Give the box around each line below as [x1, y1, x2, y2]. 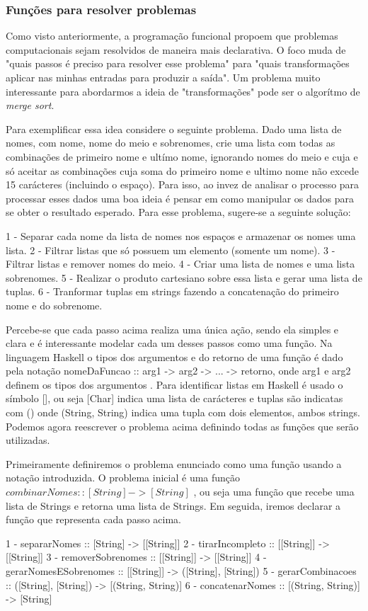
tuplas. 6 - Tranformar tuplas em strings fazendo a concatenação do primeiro [6, 284, 339, 299]
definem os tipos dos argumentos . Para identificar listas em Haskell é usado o [6, 377, 343, 392]
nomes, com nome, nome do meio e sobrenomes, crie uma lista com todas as [6, 135, 335, 150]
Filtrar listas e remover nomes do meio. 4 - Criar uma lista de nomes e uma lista [6, 256, 355, 271]
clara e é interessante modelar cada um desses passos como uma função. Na [6, 336, 333, 350]
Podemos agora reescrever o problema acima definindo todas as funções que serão [6, 418, 359, 433]
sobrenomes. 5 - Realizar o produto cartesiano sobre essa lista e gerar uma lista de [6, 270, 362, 285]
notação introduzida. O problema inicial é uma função [6, 470, 241, 485]
